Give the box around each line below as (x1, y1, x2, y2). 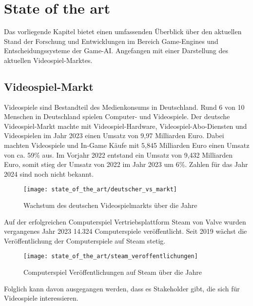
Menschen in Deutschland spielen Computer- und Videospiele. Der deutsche (4, 111, 230, 122)
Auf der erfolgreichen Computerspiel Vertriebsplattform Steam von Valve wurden (4, 216, 246, 226)
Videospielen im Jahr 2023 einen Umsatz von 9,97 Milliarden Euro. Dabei (4, 130, 224, 141)
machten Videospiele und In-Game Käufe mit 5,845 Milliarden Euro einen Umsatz (4, 140, 250, 150)
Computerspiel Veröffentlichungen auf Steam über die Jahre (23, 267, 202, 277)
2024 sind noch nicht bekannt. (4, 168, 94, 179)
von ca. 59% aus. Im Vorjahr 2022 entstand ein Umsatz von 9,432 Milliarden (4, 149, 233, 160)
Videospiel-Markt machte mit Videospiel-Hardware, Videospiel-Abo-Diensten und (4, 121, 247, 131)
